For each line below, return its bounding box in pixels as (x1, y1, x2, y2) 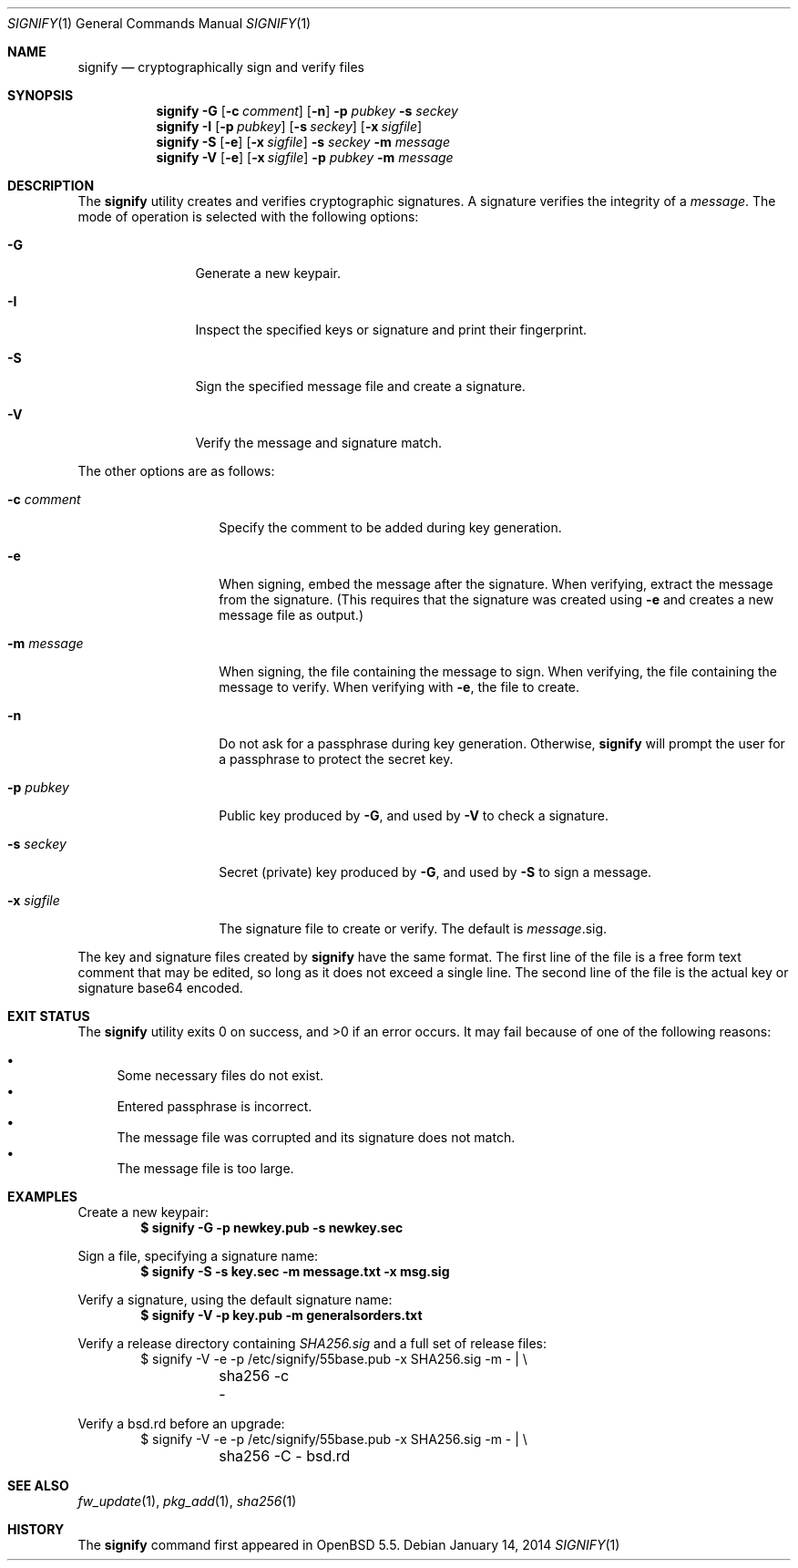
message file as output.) (219, 607, 364, 623)
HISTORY (7, 1522, 65, 1537)
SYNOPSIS (7, 88, 74, 103)
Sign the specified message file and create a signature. (195, 378, 526, 394)
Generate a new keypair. (195, 265, 341, 281)
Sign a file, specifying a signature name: (77, 1248, 319, 1264)
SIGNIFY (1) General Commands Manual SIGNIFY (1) (7, 15, 312, 31)
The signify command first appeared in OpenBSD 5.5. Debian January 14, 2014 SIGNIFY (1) (77, 1537, 620, 1553)
